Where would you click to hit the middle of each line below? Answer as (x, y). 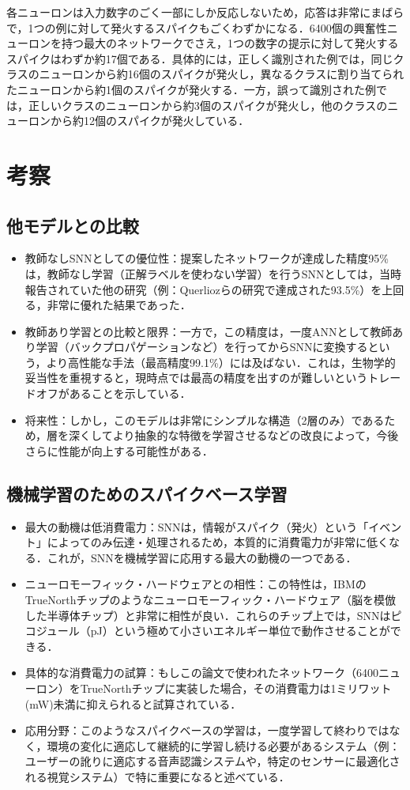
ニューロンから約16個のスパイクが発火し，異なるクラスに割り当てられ (222, 74)
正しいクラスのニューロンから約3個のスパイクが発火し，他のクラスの (208, 105)
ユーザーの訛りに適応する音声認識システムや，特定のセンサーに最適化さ (213, 761)
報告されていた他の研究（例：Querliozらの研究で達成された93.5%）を (203, 289)
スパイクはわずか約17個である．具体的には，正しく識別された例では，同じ (200, 58)
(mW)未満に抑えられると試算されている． (133, 703)
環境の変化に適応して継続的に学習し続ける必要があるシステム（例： (224, 745)
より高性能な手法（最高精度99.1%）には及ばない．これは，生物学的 (221, 362)
